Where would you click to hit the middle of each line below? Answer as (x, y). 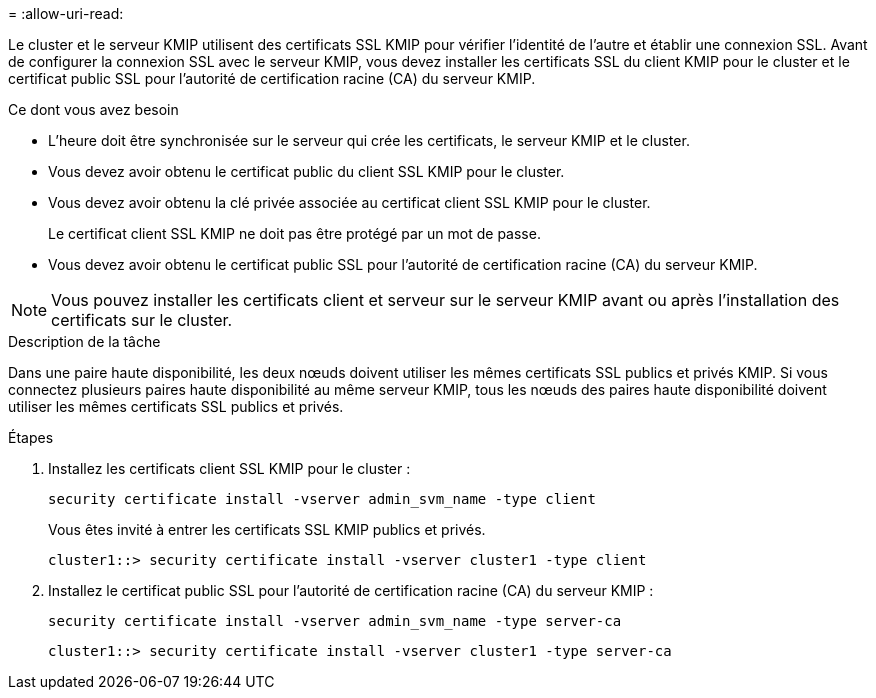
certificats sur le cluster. (142, 320)
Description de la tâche (84, 341)
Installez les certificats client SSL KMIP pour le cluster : (229, 468)
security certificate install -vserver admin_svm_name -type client (322, 499)
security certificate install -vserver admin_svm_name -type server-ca (335, 621)
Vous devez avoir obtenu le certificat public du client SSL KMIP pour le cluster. (306, 171)
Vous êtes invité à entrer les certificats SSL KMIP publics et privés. (267, 529)
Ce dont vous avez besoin (93, 109)
